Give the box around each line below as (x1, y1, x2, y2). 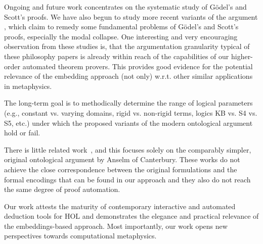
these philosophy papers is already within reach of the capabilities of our (4, 51, 229, 61)
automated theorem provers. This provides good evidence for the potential (22, 61, 253, 71)
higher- (231, 51, 253, 61)
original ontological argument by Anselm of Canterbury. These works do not (4, 154, 240, 165)
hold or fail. (4, 127, 40, 138)
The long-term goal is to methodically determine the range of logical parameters (4, 97, 253, 108)
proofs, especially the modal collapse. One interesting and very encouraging (4, 31, 238, 41)
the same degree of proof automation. (4, 184, 120, 194)
